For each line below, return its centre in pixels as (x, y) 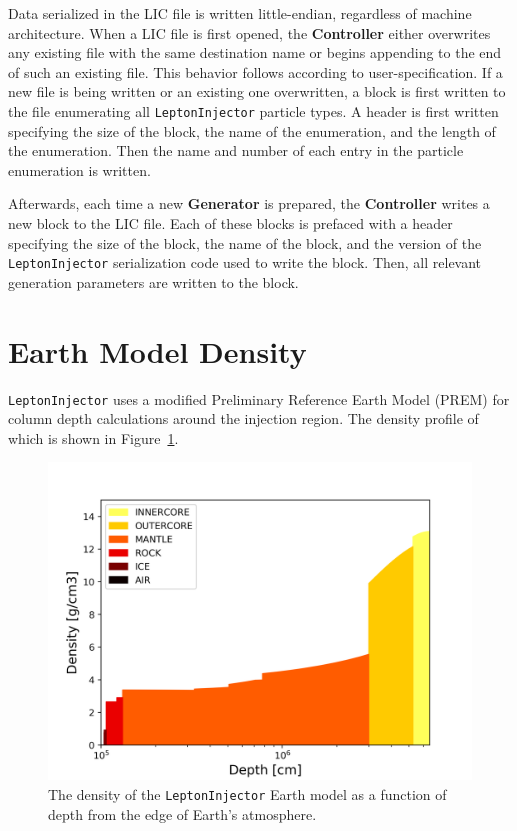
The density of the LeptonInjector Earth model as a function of (247, 794)
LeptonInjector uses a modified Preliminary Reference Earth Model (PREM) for (259, 398)
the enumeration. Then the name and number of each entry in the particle (236, 150)
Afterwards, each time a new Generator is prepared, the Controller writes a (249, 203)
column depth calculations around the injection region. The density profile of (243, 418)
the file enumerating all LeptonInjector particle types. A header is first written (253, 110)
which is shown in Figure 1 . (93, 437)
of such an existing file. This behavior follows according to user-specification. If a (255, 71)
